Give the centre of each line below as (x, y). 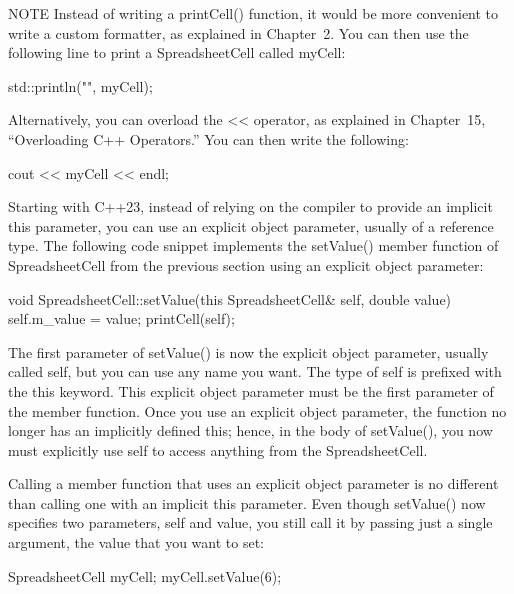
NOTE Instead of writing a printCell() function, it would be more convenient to (253, 13)
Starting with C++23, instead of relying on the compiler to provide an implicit (250, 206)
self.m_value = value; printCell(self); (121, 318)
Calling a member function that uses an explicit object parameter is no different (253, 483)
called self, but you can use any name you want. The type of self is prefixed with (255, 371)
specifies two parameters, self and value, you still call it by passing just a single (250, 522)
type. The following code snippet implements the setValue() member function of (253, 245)
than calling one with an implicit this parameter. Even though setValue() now (247, 502)
